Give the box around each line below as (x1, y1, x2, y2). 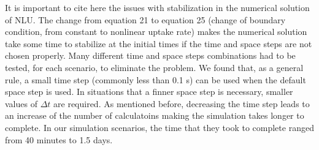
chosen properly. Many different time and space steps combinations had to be (5, 49, 296, 62)
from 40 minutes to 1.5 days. (5, 133, 113, 146)
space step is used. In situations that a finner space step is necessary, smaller (5, 85, 293, 98)
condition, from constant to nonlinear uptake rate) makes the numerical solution (5, 25, 307, 38)
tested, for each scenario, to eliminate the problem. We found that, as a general (5, 61, 304, 73)
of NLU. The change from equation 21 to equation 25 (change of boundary (5, 13, 286, 26)
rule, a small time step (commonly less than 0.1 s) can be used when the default (5, 73, 306, 86)
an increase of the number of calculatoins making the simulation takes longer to (5, 109, 304, 122)
